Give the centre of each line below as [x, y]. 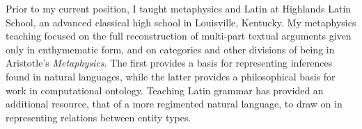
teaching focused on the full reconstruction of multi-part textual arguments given [179, 36]
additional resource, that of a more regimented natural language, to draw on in [174, 104]
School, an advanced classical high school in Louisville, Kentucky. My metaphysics [181, 22]
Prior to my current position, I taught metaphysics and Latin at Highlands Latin [179, 8]
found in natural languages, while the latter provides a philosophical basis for [171, 76]
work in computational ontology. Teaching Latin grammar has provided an [165, 90]
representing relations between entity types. [99, 117]
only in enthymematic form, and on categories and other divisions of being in [170, 49]
